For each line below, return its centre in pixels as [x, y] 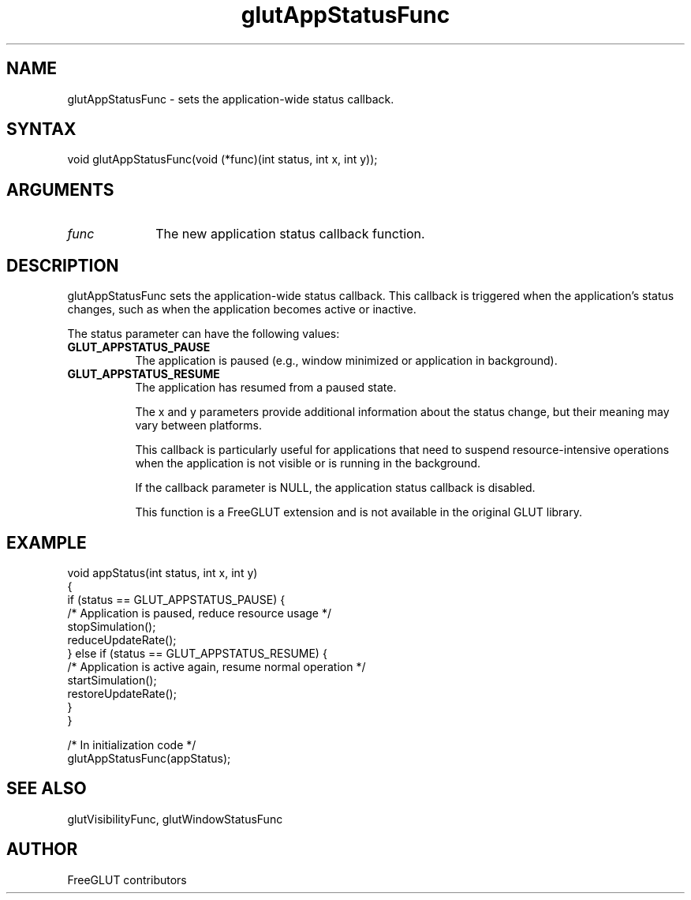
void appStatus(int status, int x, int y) [162, 572]
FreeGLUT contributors [127, 879]
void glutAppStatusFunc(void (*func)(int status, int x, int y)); [222, 159]
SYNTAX [41, 129]
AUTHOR [42, 849]
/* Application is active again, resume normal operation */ [217, 666]
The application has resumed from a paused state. [266, 388]
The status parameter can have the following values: [204, 334]
